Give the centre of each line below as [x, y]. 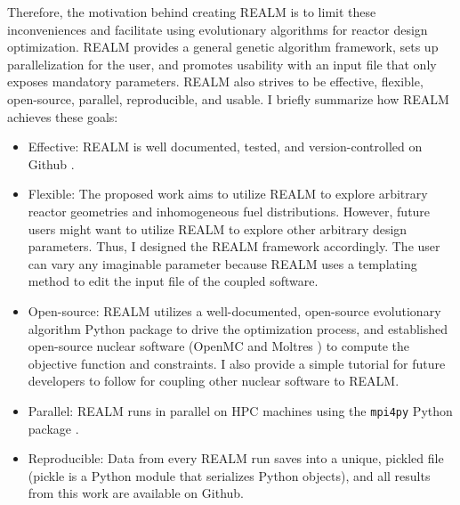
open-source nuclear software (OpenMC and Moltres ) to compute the [218, 346]
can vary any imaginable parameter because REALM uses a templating [222, 263]
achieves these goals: [63, 116]
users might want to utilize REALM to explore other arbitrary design [218, 228]
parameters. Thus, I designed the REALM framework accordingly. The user [234, 246]
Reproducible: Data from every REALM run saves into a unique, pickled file [236, 458]
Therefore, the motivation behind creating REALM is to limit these [192, 12]
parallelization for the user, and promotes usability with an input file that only [222, 64]
